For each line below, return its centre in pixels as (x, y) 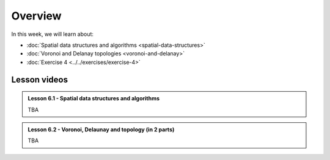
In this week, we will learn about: (53, 34)
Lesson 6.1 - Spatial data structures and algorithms (94, 99)
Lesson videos (40, 79)
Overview (36, 16)
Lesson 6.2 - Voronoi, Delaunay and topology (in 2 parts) (101, 129)
